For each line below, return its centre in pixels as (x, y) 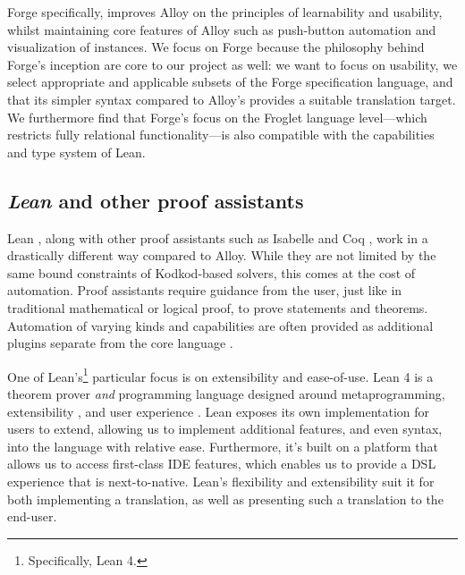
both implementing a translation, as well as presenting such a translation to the (225, 499)
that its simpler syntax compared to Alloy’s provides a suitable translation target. (232, 99)
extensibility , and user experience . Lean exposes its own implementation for (219, 411)
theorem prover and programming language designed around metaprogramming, (226, 393)
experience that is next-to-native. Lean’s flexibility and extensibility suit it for (221, 481)
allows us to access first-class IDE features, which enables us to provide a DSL (222, 464)
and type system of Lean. (76, 152)
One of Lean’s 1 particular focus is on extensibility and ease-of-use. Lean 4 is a (220, 375)
